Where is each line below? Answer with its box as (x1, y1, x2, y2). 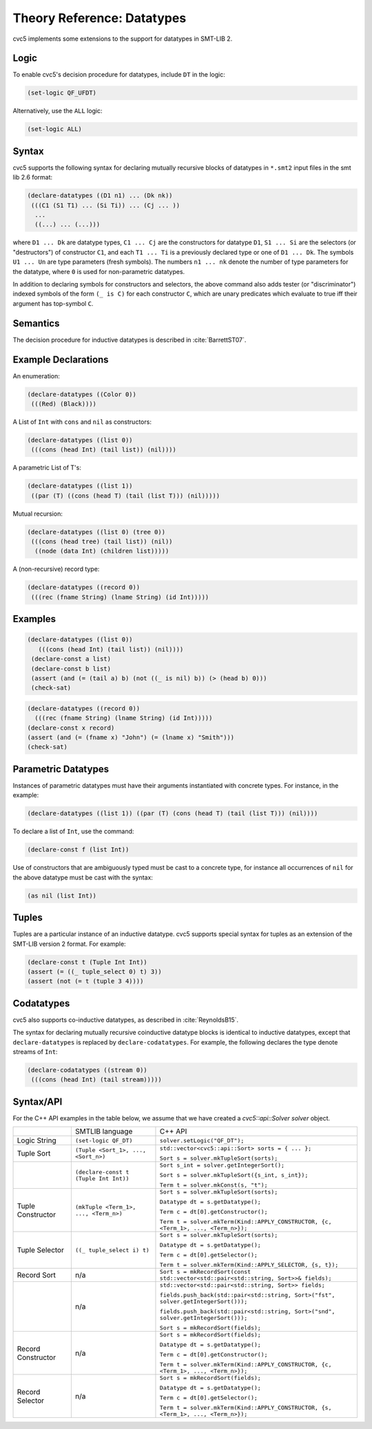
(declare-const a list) (31, 655, 112, 663)
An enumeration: (12, 371, 60, 380)
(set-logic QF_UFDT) (27, 89, 96, 97)
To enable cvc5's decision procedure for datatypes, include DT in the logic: (12, 70, 225, 79)
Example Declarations (12, 353, 110, 365)
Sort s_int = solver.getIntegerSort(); (159, 1162, 285, 1169)
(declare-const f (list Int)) (27, 846, 130, 854)
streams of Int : (12, 1048, 58, 1056)
